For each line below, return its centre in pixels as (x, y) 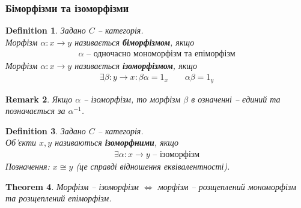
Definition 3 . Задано (46, 130)
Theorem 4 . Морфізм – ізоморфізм (72, 186)
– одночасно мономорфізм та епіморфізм (161, 54)
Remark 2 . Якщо (39, 99)
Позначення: (28, 166)
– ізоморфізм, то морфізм (132, 99)
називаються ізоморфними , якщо (117, 142)
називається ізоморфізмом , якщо (136, 66)
